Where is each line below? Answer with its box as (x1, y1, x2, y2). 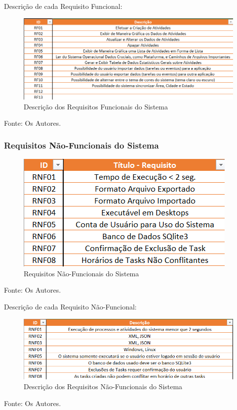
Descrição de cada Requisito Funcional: (4, 1, 122, 11)
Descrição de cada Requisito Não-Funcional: (4, 301, 137, 311)
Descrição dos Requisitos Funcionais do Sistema (24, 101, 168, 111)
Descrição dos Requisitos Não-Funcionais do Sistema (24, 381, 183, 391)
